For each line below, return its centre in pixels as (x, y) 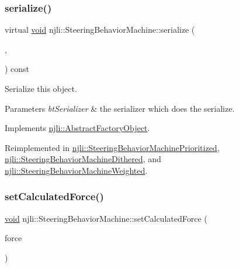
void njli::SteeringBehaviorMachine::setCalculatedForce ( (106, 218)
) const (17, 69)
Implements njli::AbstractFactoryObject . (77, 128)
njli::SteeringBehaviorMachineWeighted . (76, 170)
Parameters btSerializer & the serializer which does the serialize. (120, 108)
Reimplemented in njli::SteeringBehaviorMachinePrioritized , (112, 147)
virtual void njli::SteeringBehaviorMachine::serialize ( (100, 30)
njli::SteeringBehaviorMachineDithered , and (83, 159)
